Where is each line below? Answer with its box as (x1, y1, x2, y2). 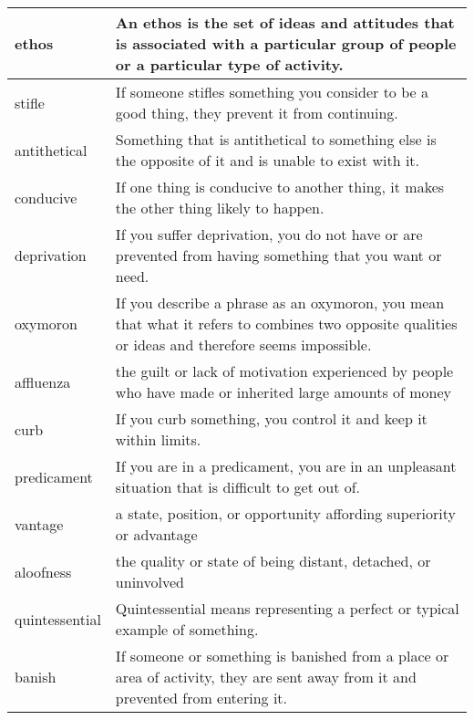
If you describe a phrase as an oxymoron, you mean (115, 292, 445, 313)
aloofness (15, 560, 72, 582)
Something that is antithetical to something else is (115, 129, 437, 150)
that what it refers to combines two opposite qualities (115, 313, 458, 334)
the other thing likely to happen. (115, 197, 325, 218)
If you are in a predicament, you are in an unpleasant (115, 455, 457, 476)
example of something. (115, 619, 259, 640)
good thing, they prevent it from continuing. (115, 102, 398, 123)
